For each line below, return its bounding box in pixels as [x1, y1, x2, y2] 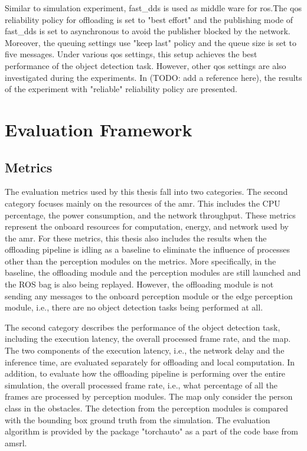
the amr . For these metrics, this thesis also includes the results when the [5, 231, 267, 244]
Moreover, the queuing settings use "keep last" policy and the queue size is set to [5, 36, 297, 48]
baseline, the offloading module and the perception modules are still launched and [5, 266, 301, 279]
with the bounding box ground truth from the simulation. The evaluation [5, 413, 270, 426]
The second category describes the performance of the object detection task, [5, 321, 280, 333]
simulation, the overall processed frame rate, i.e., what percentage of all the [5, 378, 278, 391]
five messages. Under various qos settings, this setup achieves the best [5, 48, 257, 60]
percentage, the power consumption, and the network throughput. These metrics [5, 208, 296, 221]
